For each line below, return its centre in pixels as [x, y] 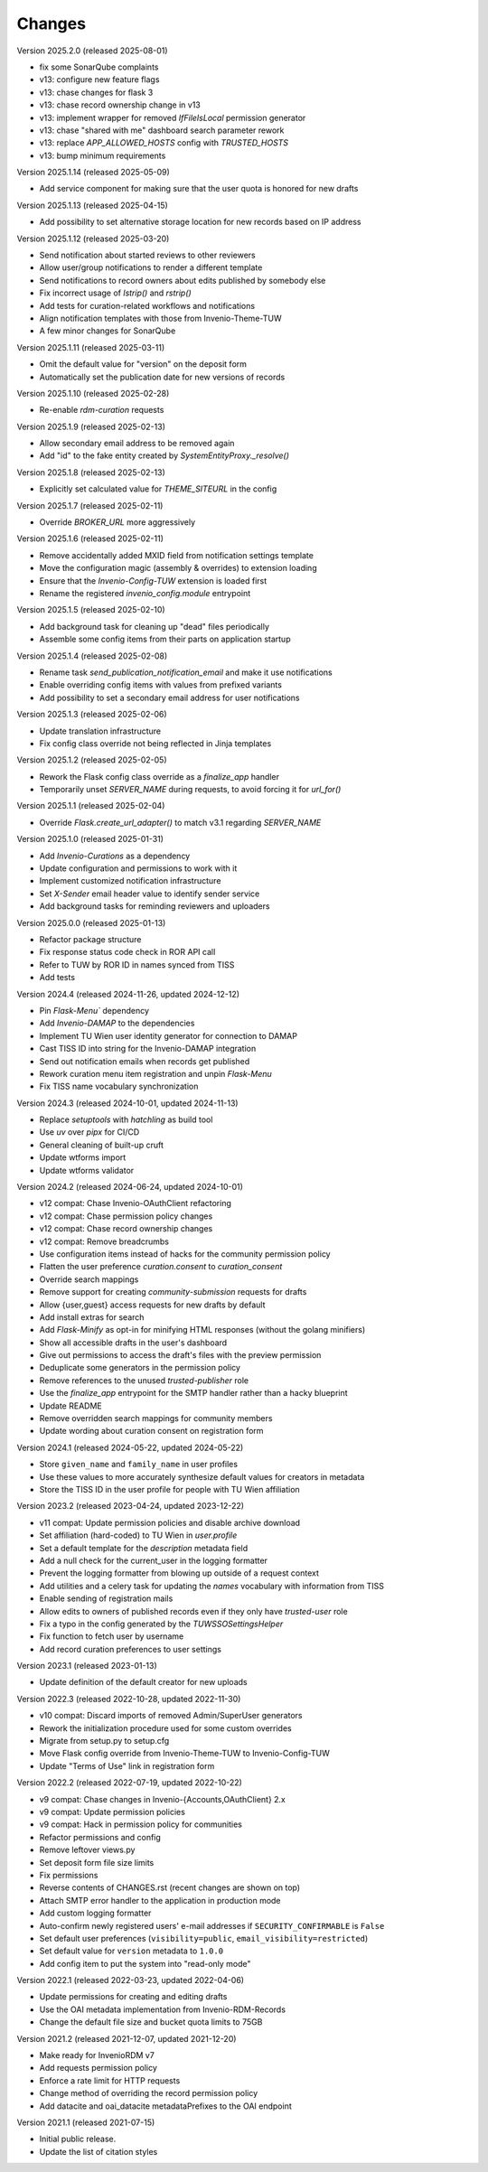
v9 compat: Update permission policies [112, 1812]
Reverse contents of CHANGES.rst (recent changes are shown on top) [170, 1887]
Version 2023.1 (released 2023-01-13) [87, 1666]
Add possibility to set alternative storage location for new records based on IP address [200, 222]
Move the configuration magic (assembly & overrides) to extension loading [178, 568]
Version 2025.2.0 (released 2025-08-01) [92, 51]
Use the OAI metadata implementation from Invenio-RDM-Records [163, 2009]
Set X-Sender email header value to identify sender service [150, 894]
